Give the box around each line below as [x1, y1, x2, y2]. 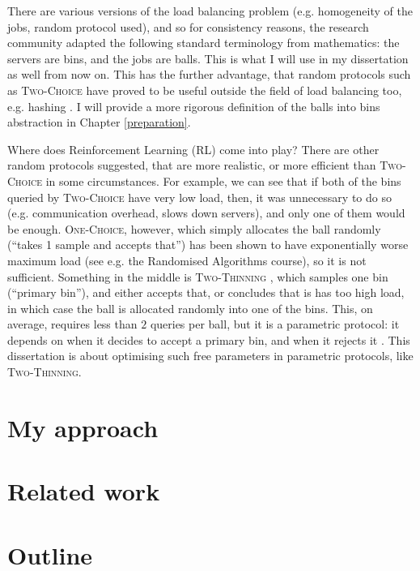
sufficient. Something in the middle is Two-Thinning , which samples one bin [7, 268, 388, 285]
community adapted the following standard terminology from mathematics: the [7, 34, 400, 51]
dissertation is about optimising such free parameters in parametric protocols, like [7, 347, 414, 364]
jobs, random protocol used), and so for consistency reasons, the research [7, 18, 369, 35]
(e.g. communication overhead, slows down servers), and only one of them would [7, 204, 405, 221]
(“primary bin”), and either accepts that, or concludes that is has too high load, [7, 284, 405, 301]
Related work [7, 474, 160, 508]
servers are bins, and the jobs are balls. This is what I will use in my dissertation [7, 49, 409, 67]
